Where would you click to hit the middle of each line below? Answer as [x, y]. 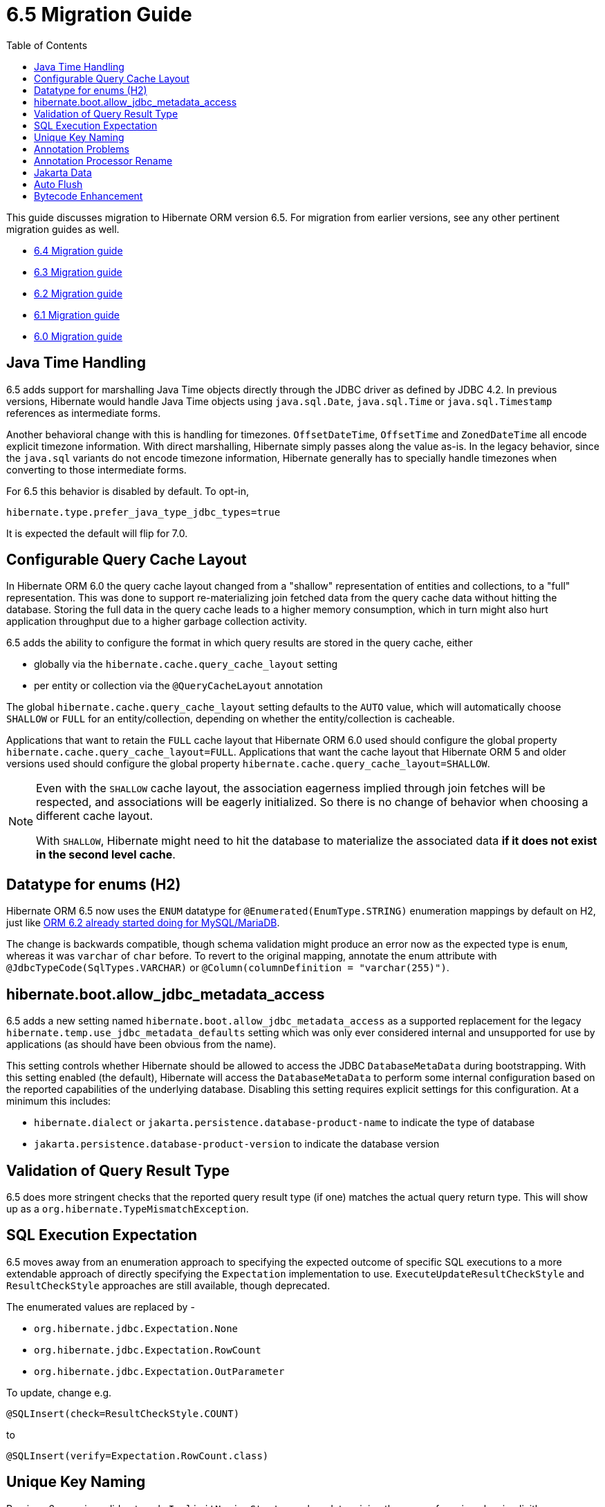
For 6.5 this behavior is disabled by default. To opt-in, [128, 491]
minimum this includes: [59, 1101]
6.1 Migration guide [77, 315]
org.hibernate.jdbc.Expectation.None [136, 1328]
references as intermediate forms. [84, 413]
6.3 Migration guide [78, 272]
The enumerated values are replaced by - [101, 1307]
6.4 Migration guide [78, 250]
